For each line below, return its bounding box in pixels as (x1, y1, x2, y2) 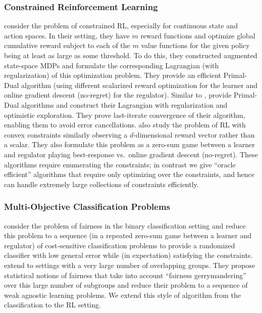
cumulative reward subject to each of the (4, 40, 130, 51)
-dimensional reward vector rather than (133, 129, 255, 140)
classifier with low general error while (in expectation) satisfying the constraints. (4, 250, 253, 260)
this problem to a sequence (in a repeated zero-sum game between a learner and (4, 230, 251, 241)
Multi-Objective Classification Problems (4, 200, 171, 213)
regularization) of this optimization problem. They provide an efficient (4, 70, 221, 80)
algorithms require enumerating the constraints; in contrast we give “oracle (4, 159, 236, 169)
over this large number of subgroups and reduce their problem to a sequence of (4, 280, 248, 290)
